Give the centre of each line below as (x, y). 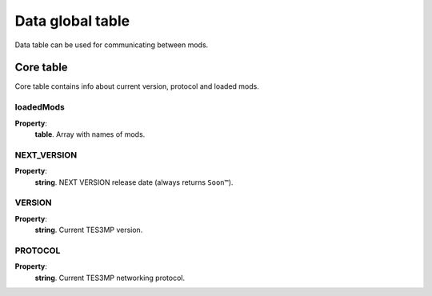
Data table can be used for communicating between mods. (112, 45)
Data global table (72, 21)
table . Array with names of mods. (90, 134)
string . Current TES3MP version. (89, 230)
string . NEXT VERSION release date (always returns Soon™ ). (134, 182)
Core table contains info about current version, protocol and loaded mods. (137, 86)
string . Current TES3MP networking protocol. (110, 278)
